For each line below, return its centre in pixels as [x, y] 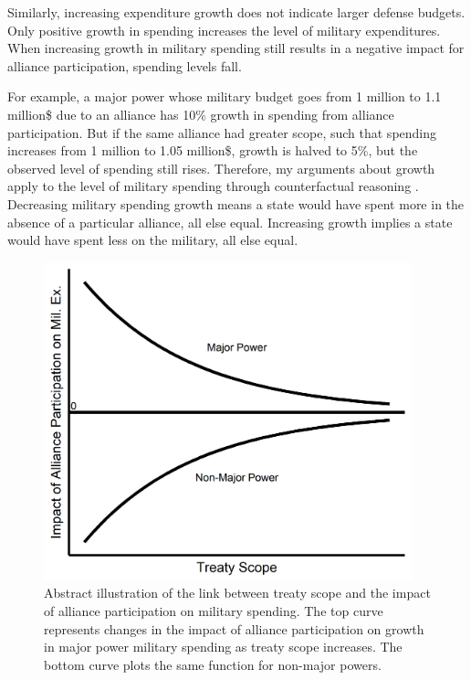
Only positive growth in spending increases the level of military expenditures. [224, 30]
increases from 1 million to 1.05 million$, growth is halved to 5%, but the [213, 150]
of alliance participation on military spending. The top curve [214, 611]
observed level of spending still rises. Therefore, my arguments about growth [221, 168]
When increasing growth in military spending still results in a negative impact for [236, 48]
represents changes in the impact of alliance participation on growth [234, 628]
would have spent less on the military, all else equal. [153, 240]
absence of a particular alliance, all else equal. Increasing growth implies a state [230, 222]
